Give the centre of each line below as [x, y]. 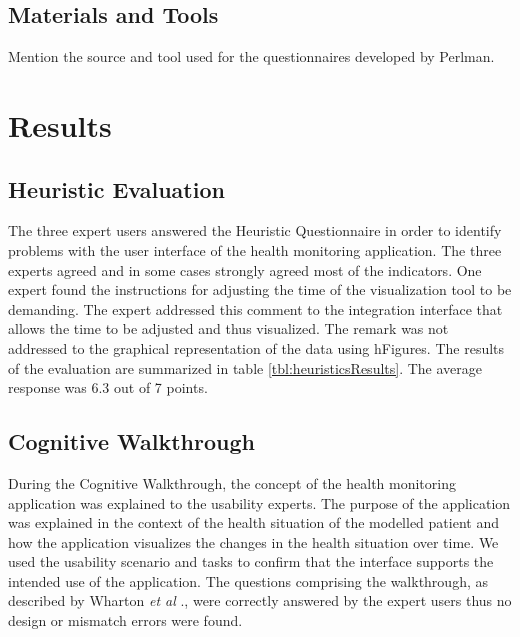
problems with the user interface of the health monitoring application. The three [255, 249]
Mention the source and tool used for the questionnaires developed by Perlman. [251, 56]
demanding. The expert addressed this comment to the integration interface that [255, 308]
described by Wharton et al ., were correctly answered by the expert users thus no [260, 600]
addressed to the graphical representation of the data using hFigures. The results [256, 347]
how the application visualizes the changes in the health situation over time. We [253, 541]
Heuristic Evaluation [116, 188]
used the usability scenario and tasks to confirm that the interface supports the [251, 561]
